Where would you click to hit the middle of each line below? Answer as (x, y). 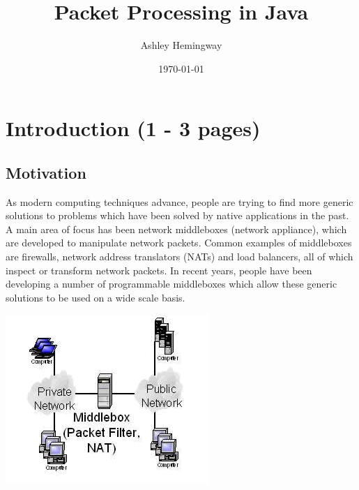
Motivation (46, 172)
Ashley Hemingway (181, 45)
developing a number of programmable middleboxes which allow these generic (171, 284)
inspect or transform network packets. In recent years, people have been (159, 270)
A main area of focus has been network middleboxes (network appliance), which (176, 229)
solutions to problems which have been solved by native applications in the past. (177, 215)
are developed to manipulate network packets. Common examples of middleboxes (179, 243)
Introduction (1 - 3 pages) (133, 128)
